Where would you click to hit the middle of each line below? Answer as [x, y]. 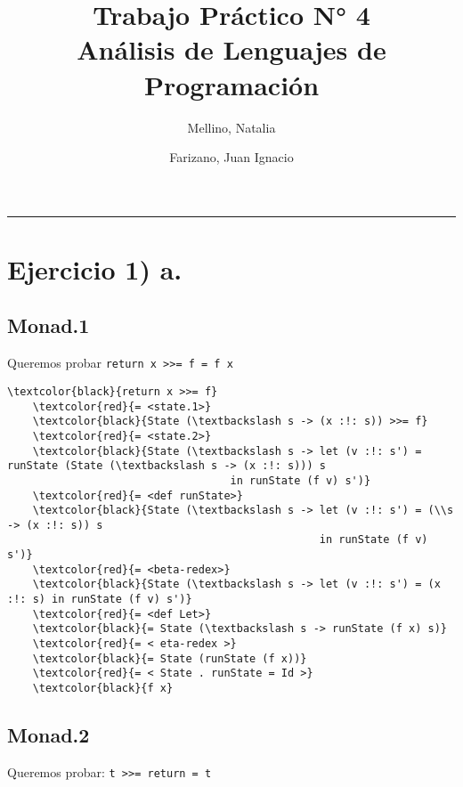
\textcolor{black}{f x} [103, 689]
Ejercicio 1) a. [95, 268]
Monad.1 [49, 325]
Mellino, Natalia [231, 127]
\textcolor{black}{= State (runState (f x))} [170, 658]
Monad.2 [49, 735]
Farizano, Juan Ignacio [231, 157]
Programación [231, 84]
